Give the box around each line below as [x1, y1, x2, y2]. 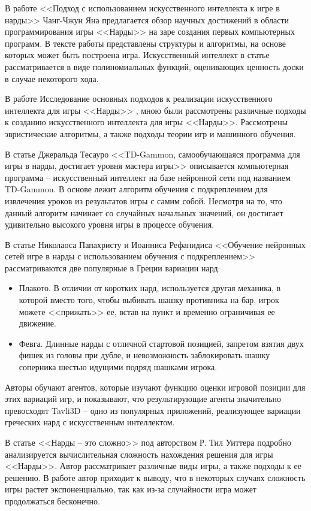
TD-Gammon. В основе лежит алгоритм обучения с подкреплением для [5, 183, 268, 195]
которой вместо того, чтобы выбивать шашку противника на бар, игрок [19, 294, 279, 306]
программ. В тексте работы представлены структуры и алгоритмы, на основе [5, 37, 286, 49]
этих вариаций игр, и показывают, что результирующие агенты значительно [5, 392, 282, 405]
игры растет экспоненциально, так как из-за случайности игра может [5, 483, 256, 495]
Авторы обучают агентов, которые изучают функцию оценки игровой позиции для [5, 380, 306, 393]
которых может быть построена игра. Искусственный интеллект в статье [5, 49, 270, 61]
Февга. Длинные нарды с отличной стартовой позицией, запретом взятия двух [19, 337, 304, 349]
